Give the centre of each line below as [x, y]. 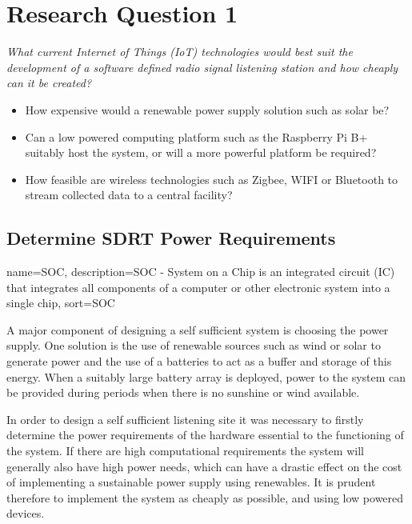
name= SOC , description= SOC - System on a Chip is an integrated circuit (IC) [201, 272]
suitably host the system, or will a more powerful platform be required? [201, 152]
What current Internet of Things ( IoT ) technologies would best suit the [180, 52]
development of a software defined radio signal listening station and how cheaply [202, 67]
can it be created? [49, 83]
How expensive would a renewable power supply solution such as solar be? [207, 109]
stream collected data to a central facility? [129, 195]
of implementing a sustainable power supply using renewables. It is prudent [191, 482]
